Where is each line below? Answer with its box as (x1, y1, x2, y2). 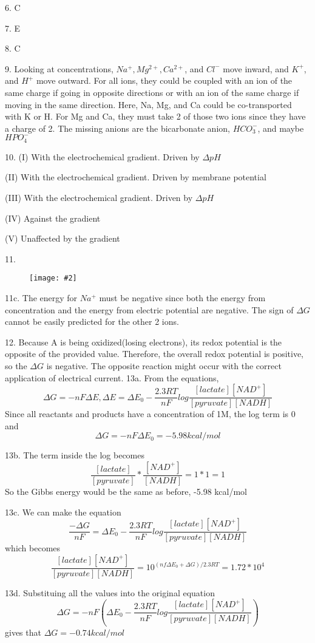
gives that (5, 626, 41, 639)
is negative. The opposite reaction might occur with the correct (46, 359, 282, 372)
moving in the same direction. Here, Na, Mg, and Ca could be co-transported (5, 98, 292, 111)
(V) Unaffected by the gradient (5, 232, 120, 245)
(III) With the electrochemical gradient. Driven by (5, 191, 193, 203)
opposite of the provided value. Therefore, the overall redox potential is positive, (5, 347, 303, 360)
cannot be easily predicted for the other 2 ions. (5, 315, 179, 328)
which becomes (5, 542, 61, 554)
